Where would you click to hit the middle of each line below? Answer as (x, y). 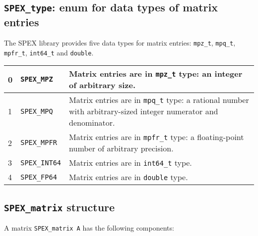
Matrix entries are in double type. (129, 177)
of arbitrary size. (102, 85)
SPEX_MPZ (37, 79)
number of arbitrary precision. (121, 148)
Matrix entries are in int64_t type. (130, 163)
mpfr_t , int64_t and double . (49, 52)
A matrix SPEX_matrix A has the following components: (89, 228)
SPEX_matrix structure (60, 207)
